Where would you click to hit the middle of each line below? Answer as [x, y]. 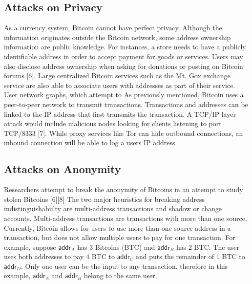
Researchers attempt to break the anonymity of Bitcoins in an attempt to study [124, 189]
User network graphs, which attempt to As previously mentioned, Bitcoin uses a [124, 95]
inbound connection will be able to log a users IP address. [91, 142]
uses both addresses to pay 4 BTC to [59, 256]
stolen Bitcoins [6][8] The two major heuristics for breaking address [105, 199]
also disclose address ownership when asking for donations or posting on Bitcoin [124, 66]
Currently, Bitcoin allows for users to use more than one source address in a [117, 228]
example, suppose [30, 247]
